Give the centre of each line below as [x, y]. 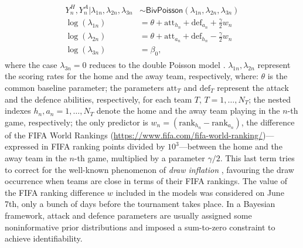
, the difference [268, 122]
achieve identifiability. [44, 238]
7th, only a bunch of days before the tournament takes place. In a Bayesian [140, 204]
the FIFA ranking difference [55, 192]
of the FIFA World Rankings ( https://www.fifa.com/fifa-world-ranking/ [134, 135]
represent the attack [253, 87]
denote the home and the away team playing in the [188, 111]
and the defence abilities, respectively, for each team [98, 99]
